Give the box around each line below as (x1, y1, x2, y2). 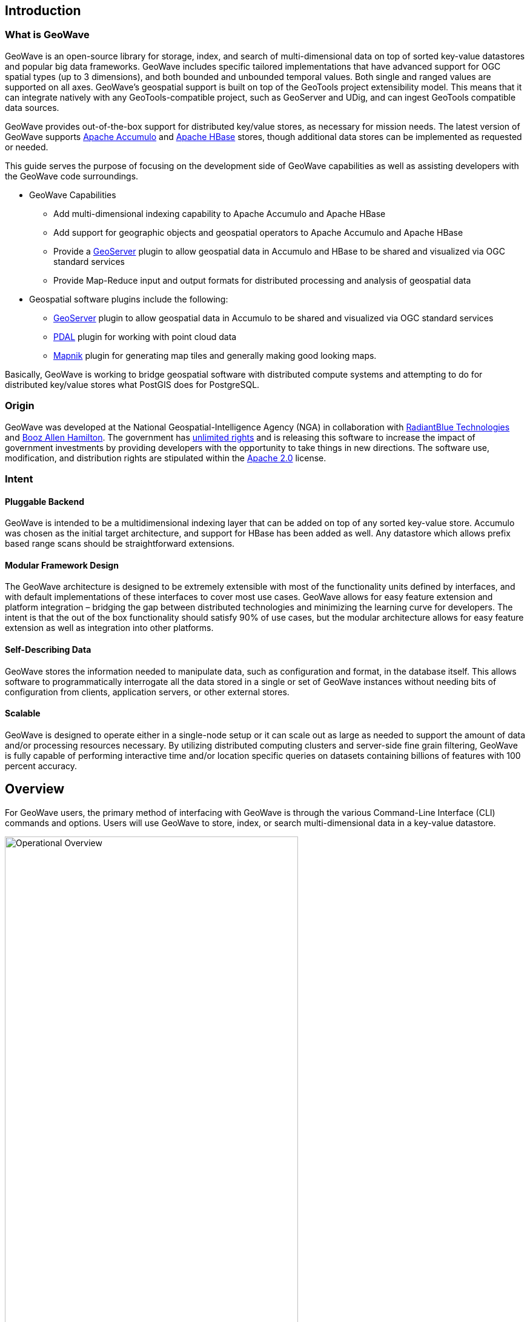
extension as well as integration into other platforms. (5, 623, 214, 633)
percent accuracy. (5, 760, 77, 771)
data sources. (5, 102, 59, 113)
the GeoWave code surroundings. (5, 170, 139, 181)
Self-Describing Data (5, 644, 91, 655)
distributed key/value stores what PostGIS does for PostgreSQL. (5, 379, 260, 390)
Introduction (5, 3, 81, 18)
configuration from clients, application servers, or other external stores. (5, 686, 290, 697)
